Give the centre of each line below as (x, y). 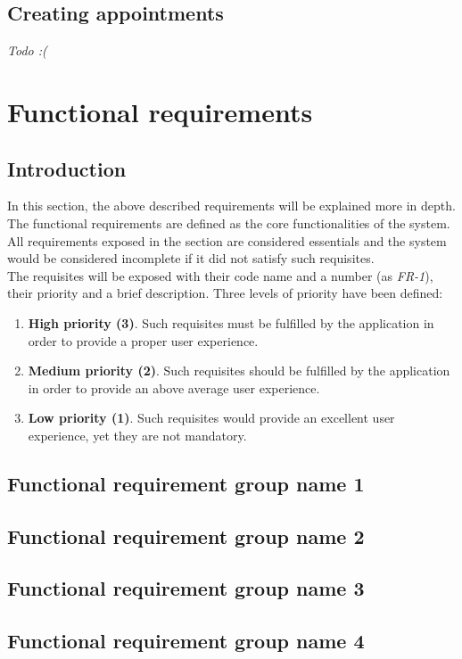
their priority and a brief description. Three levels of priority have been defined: (225, 293)
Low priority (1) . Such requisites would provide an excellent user (211, 418)
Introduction (67, 168)
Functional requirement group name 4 (186, 641)
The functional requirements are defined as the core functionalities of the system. (229, 222)
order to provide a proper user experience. (143, 340)
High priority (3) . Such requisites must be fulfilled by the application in (231, 322)
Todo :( (27, 50)
